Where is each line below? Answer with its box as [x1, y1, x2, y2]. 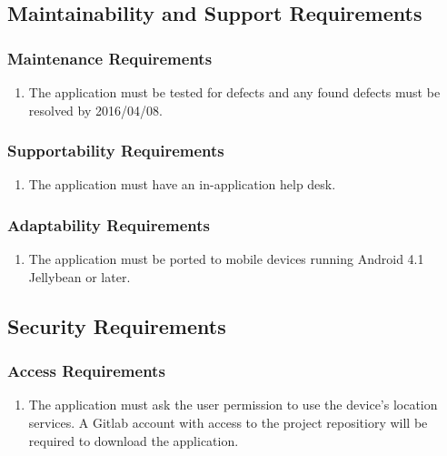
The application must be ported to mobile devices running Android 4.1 [28, 249, 424, 269]
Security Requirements [7, 311, 226, 339]
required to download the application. [28, 431, 239, 450]
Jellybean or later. [28, 267, 131, 286]
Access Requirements [7, 360, 165, 382]
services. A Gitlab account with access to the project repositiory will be [28, 413, 428, 431]
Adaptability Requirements [7, 213, 210, 236]
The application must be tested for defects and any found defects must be [28, 83, 441, 101]
